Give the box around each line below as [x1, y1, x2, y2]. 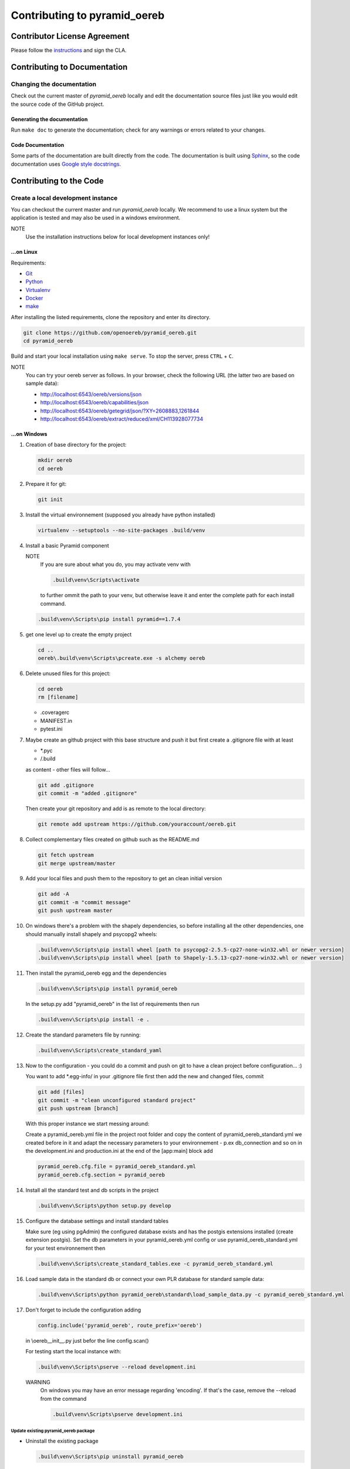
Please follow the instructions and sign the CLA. [11, 47, 127, 54]
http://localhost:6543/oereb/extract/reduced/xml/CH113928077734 [40, 415, 204, 422]
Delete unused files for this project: [25, 670, 111, 677]
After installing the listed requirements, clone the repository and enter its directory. [11, 313, 211, 320]
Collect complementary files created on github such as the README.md [25, 836, 200, 843]
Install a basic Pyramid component [25, 542, 109, 549]
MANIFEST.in [40, 717, 73, 724]
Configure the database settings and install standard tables [25, 1217, 169, 1225]
